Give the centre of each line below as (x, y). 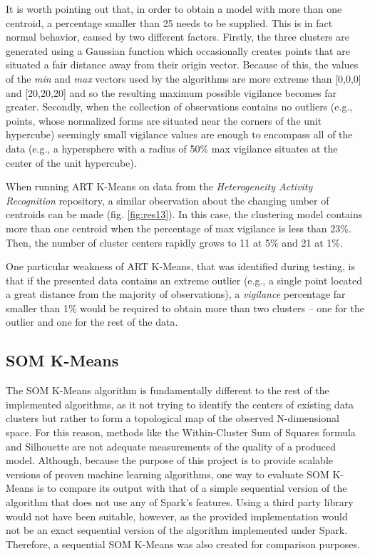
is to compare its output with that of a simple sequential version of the (192, 488)
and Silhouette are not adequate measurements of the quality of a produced (171, 446)
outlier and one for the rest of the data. (92, 322)
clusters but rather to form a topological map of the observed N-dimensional (173, 418)
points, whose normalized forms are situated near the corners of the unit (164, 120)
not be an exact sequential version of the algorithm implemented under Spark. (177, 530)
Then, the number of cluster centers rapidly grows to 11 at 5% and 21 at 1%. (174, 242)
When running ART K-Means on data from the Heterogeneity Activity (159, 186)
